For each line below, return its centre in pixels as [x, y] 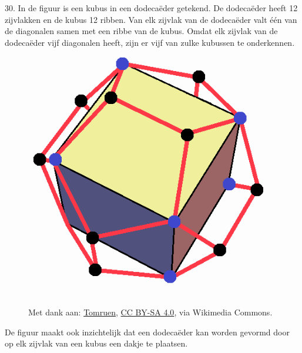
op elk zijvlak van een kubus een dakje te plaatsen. [96, 343]
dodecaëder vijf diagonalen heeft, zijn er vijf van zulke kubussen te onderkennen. [150, 42]
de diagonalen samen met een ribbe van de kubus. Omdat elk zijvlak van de [141, 31]
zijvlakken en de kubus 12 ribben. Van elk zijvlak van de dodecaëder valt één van [151, 19]
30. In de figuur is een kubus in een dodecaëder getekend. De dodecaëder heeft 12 [151, 8]
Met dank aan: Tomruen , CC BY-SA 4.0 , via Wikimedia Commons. [150, 312]
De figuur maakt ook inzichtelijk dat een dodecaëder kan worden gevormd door [147, 332]
